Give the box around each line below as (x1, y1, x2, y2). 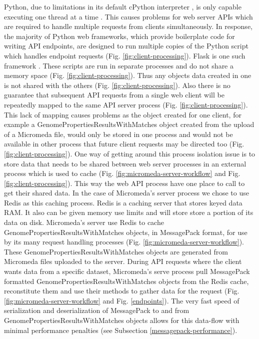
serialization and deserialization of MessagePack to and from (4, 305, 189, 315)
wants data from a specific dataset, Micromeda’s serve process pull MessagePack (4, 266, 250, 276)
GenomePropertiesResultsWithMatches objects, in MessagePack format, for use (4, 226, 247, 237)
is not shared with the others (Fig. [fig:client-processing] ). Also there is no (4, 79, 230, 90)
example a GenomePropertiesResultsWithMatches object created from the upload (4, 119, 254, 129)
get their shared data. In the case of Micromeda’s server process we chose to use (4, 187, 249, 198)
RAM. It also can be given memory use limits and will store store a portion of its (4, 207, 253, 217)
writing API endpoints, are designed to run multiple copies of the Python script (4, 40, 248, 51)
